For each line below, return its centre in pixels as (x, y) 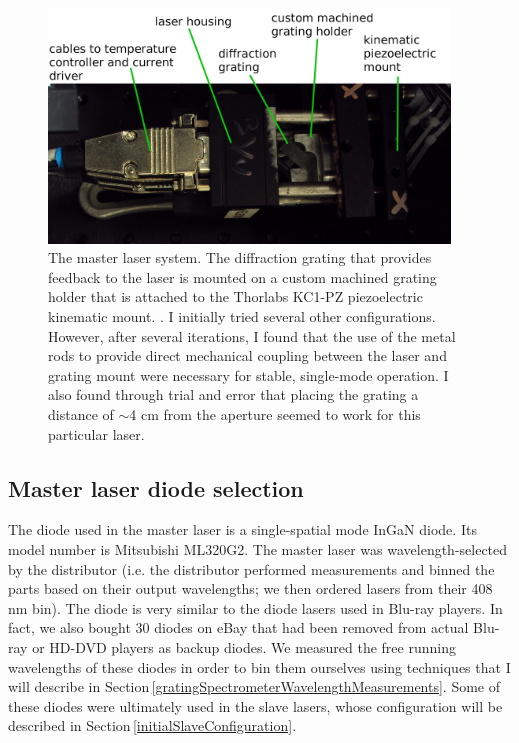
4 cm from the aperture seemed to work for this (275, 413)
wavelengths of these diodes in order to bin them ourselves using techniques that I (259, 666)
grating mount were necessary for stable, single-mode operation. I (248, 374)
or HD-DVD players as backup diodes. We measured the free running (244, 646)
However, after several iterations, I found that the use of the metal (252, 335)
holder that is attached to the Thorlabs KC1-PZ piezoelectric (235, 296)
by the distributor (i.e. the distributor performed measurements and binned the (251, 568)
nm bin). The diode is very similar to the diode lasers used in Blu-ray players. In (255, 607)
